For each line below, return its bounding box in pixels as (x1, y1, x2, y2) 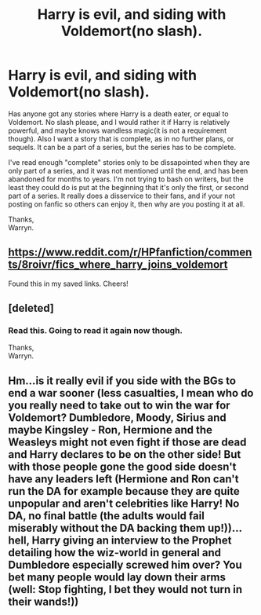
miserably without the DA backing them (8, 521, 206, 535)
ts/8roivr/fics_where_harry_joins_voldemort (8, 258, 228, 272)
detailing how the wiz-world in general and (8, 546, 222, 559)
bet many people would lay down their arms (8, 570, 226, 584)
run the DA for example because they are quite (8, 485, 241, 498)
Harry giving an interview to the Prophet (31, 533, 232, 547)
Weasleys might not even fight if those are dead (8, 435, 247, 448)
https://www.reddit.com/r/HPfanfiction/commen (8, 246, 252, 259)
